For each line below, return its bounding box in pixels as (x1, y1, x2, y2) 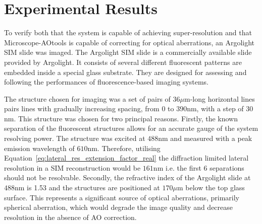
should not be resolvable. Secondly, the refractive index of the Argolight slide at (4, 172, 251, 183)
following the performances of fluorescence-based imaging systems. (4, 77, 208, 87)
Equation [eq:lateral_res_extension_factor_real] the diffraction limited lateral (4, 153, 249, 163)
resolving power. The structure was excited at (4, 133, 145, 143)
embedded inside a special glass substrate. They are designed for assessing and (4, 66, 247, 77)
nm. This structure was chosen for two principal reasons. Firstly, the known (4, 113, 238, 123)
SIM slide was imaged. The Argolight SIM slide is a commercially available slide (4, 47, 252, 57)
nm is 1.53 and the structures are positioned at (15, 182, 160, 193)
